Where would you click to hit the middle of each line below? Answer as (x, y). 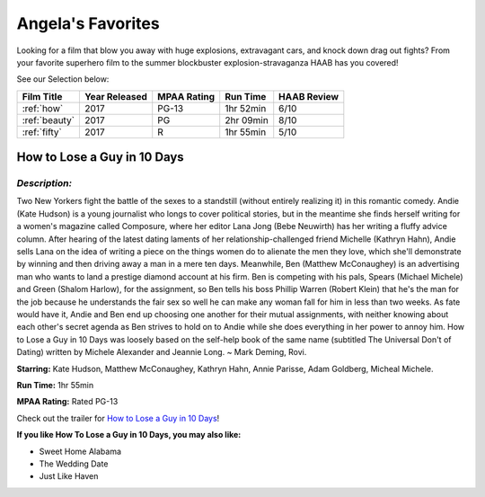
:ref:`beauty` (48, 120)
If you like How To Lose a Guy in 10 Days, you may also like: (129, 435)
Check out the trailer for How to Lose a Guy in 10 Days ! (118, 418)
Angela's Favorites (88, 23)
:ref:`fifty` (42, 132)
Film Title (42, 96)
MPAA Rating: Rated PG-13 (67, 402)
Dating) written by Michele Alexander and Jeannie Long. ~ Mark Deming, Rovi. (162, 352)
